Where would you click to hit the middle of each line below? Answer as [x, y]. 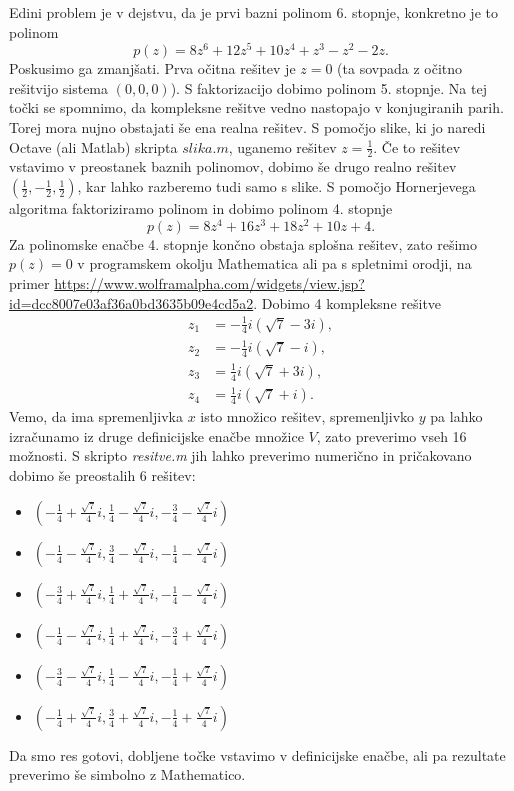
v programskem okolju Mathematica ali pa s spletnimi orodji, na [274, 263]
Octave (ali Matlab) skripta [93, 146]
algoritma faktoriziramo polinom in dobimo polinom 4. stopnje [201, 208]
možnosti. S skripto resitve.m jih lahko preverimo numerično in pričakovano [240, 455]
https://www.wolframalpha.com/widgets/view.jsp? [209, 282]
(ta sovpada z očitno [400, 68]
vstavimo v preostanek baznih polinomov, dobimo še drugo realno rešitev [233, 166]
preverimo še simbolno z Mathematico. [127, 774]
